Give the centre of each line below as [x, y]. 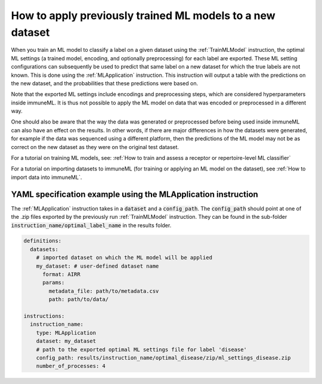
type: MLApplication [66, 333]
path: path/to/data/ [79, 299]
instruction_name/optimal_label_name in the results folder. [91, 225]
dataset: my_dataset [66, 341]
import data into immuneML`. [47, 177]
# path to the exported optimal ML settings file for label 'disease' [142, 349]
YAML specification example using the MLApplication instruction [135, 194]
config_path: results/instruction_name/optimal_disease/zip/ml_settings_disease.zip [164, 357]
